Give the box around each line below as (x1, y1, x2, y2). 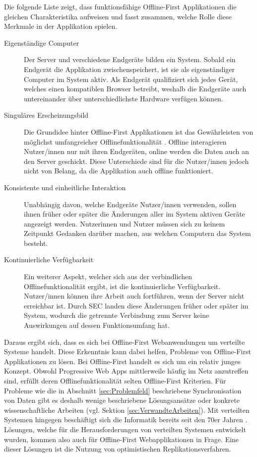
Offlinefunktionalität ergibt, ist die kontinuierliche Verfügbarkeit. (24, 281, 221, 291)
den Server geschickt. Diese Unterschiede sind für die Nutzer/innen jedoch (24, 155, 249, 166)
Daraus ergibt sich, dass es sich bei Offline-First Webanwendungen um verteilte (4, 336, 245, 347)
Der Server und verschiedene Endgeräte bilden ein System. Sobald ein (24, 54, 236, 65)
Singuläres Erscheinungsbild (4, 110, 89, 120)
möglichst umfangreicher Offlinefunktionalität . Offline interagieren (24, 136, 227, 147)
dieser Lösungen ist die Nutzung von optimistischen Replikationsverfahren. (4, 444, 231, 454)
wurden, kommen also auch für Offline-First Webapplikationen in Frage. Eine (4, 434, 239, 444)
